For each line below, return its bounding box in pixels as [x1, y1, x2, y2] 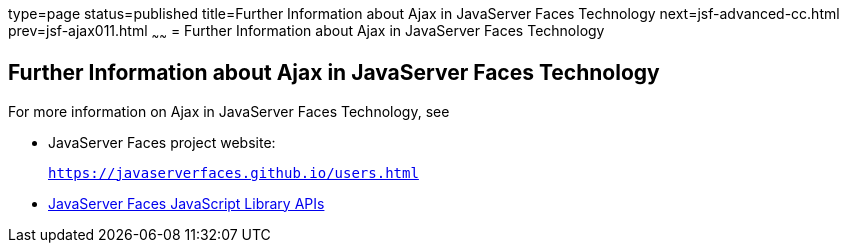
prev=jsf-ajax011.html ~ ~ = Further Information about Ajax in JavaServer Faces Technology [8, 22, 605, 43]
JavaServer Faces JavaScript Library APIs [48, 194, 325, 212]
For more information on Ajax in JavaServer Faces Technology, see [8, 102, 450, 120]
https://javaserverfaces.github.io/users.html [48, 164, 419, 181]
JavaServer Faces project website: [48, 133, 276, 151]
